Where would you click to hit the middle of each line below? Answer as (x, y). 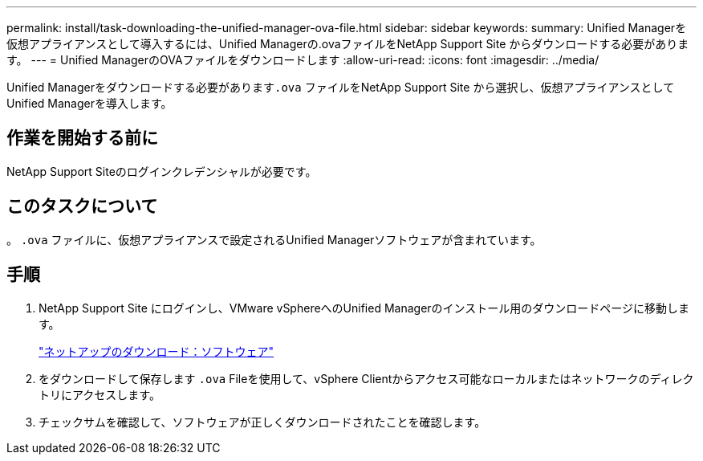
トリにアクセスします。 (100, 394)
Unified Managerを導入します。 (89, 103)
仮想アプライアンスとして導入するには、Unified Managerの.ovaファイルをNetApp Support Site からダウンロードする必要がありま (348, 44)
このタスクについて (82, 206)
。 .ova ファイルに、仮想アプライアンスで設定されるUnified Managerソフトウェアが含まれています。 (274, 239)
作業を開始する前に (82, 138)
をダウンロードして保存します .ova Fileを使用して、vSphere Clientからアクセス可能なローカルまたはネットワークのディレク (366, 378)
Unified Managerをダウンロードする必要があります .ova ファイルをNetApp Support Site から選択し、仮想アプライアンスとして (341, 87)
